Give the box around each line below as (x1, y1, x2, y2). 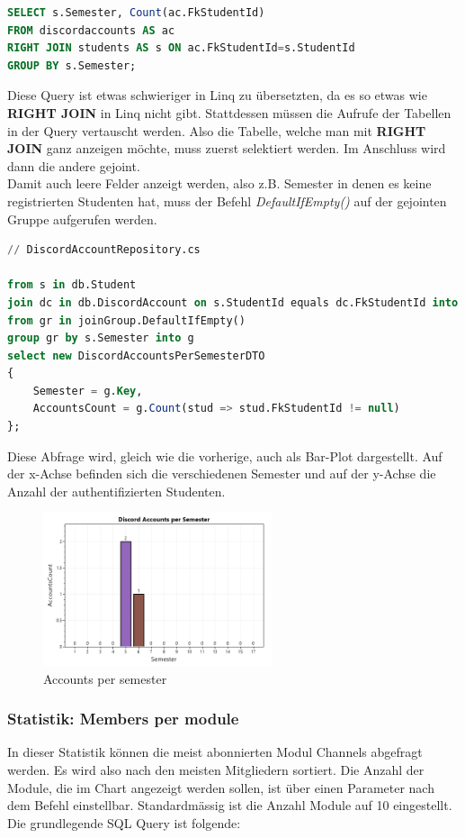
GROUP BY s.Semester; (7, 59, 137, 72)
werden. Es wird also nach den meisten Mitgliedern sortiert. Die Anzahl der (7, 761, 425, 779)
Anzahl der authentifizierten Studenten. (7, 481, 226, 500)
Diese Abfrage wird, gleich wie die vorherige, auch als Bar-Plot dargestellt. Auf (7, 446, 443, 465)
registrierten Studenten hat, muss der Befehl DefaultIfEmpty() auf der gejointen (7, 191, 447, 210)
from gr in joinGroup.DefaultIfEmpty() (7, 314, 246, 327)
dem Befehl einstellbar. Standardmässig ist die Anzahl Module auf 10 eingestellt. (7, 796, 452, 815)
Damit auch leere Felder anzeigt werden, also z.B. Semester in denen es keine (7, 174, 432, 193)
